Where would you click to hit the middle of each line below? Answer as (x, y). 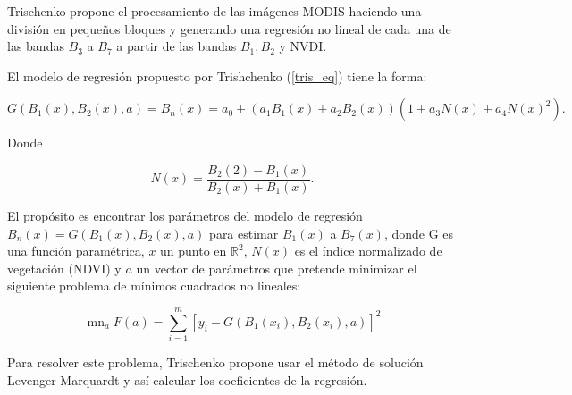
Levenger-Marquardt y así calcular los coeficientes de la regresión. (187, 379)
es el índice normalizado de (368, 251)
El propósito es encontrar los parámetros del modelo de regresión (185, 216)
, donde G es (419, 233)
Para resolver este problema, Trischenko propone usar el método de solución (215, 362)
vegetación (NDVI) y (64, 268)
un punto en (193, 251)
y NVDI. (303, 46)
